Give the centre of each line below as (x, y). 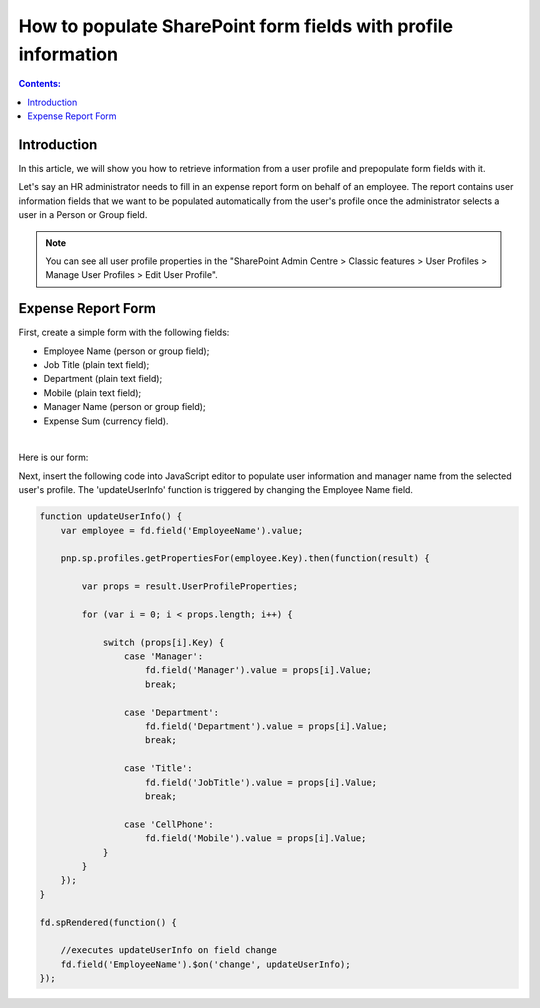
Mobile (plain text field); (92, 392)
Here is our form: (53, 457)
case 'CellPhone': (168, 824)
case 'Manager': (163, 656)
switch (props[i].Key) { (163, 642)
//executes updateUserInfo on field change (168, 950)
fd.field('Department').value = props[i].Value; (266, 726)
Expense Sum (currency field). (106, 421)
